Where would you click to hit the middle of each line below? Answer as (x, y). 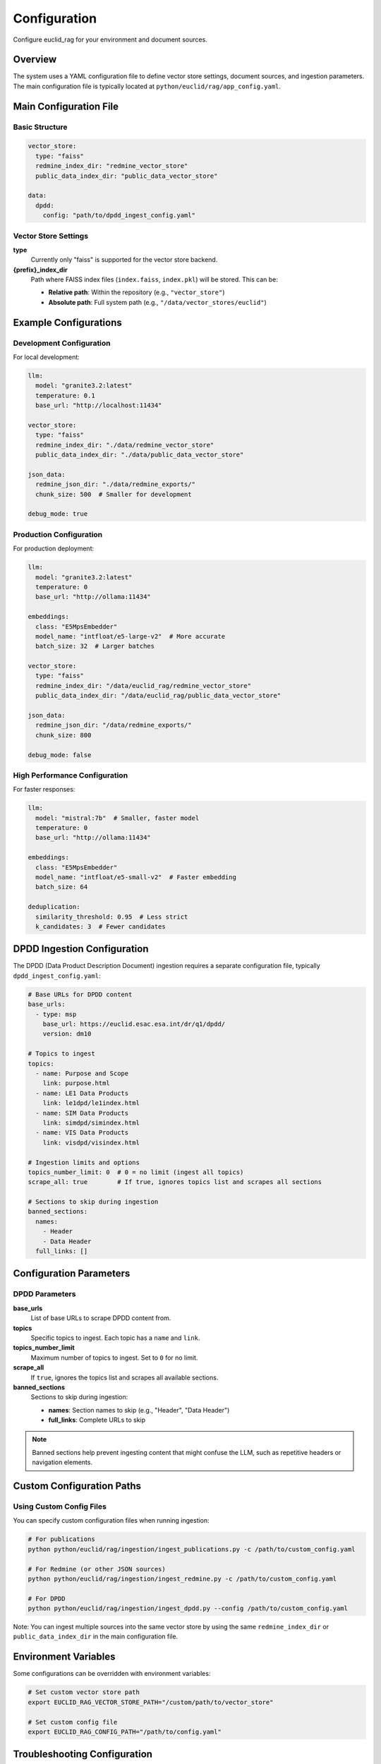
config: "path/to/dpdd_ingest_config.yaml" (119, 216)
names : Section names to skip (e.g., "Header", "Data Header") (139, 1410)
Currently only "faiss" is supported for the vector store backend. (124, 260)
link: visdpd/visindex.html (91, 1142)
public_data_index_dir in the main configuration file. (96, 1636)
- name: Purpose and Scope (82, 1073)
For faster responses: (44, 790)
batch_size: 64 (62, 887)
